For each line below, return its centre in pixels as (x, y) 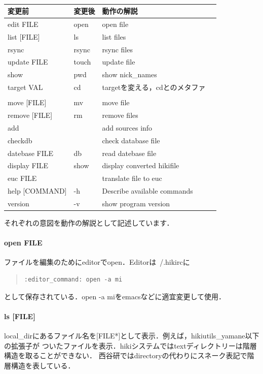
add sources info (127, 127)
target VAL (25, 87)
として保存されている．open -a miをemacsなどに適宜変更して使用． (115, 296)
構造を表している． (43, 365)
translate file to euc (132, 178)
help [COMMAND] (37, 191)
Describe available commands (147, 191)
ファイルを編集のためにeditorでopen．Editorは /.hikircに (97, 262)
